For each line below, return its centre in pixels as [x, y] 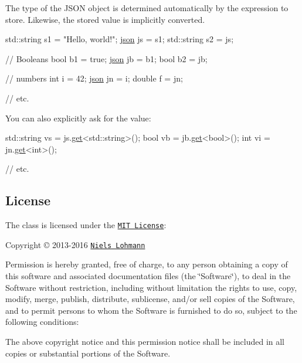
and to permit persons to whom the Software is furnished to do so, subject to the [151, 310]
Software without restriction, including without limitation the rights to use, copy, [151, 287]
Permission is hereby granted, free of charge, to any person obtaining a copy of [147, 264]
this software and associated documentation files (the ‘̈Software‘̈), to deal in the [148, 276]
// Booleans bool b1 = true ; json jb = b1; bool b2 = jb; [106, 58]
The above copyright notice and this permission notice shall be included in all [145, 342]
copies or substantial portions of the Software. [88, 353]
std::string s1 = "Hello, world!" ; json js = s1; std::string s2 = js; [120, 39]
